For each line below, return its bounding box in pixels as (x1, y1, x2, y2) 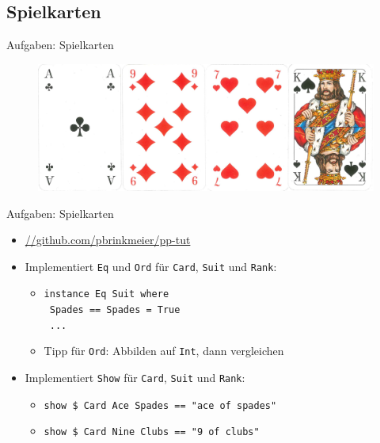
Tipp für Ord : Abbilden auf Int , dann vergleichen (44, 342, 284, 359)
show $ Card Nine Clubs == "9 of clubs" (44, 426, 260, 438)
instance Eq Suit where (44, 288, 169, 300)
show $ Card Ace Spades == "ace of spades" (44, 399, 277, 411)
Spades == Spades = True (49, 304, 180, 316)
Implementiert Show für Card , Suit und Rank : (25, 369, 245, 386)
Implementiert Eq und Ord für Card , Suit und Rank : (25, 258, 277, 274)
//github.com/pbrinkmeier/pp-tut (25, 231, 191, 248)
